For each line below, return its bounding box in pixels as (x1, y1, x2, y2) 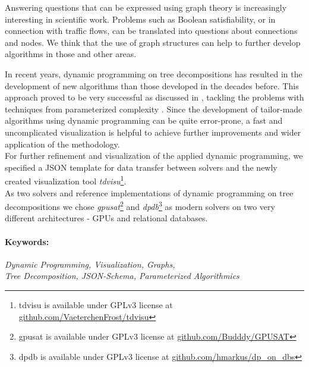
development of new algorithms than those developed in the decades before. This (5, 79, 299, 92)
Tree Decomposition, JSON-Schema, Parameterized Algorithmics (5, 269, 239, 282)
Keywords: (5, 235, 49, 247)
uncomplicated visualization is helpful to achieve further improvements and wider (5, 126, 301, 138)
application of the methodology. (5, 137, 120, 150)
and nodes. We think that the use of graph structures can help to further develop (5, 36, 301, 48)
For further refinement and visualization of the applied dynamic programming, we (5, 149, 303, 162)
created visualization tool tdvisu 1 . (5, 173, 127, 187)
